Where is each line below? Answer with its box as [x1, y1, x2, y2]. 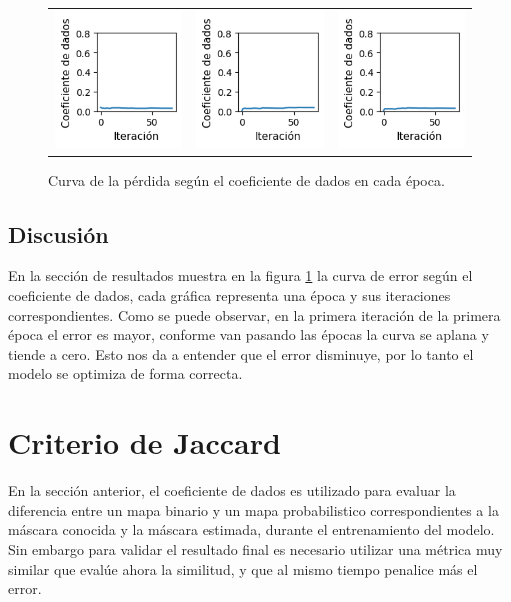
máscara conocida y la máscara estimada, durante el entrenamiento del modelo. [8, 519, 495, 540]
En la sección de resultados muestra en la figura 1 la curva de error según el [8, 265, 473, 286]
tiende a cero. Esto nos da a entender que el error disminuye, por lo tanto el [8, 343, 474, 364]
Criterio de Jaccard [8, 422, 281, 463]
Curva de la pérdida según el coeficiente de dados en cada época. [48, 169, 445, 190]
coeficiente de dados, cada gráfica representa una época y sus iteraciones [8, 285, 451, 306]
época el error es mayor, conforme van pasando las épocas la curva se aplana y [8, 324, 489, 345]
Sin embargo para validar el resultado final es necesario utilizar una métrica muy [8, 538, 503, 559]
